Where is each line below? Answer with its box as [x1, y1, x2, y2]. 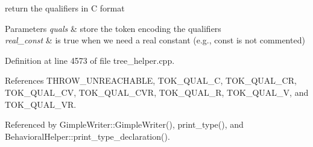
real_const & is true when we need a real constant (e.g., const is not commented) [5, 34, 305, 46]
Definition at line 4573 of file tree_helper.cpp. [5, 54, 175, 66]
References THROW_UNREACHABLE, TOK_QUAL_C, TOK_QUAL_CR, [5, 74, 297, 87]
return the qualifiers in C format [5, 2, 125, 14]
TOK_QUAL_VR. [5, 98, 77, 110]
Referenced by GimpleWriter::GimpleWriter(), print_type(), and [5, 118, 244, 131]
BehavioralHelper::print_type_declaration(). [5, 130, 170, 142]
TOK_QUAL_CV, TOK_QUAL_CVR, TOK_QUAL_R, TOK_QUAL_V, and [5, 86, 309, 98]
